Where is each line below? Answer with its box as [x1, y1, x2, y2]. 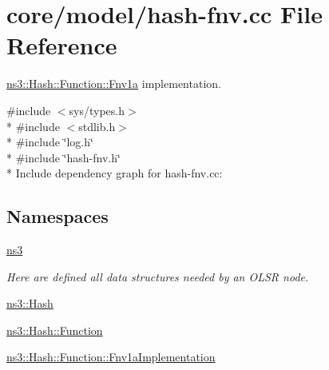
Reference [6, 29, 117, 62]
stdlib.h [78, 117, 116, 134]
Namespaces [6, 204, 109, 229]
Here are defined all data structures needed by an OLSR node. [6, 268, 309, 284]
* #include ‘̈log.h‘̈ [6, 133, 93, 150]
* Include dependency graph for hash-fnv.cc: [6, 165, 223, 181]
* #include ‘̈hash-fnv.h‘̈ [6, 149, 121, 165]
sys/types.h [69, 101, 125, 118]
